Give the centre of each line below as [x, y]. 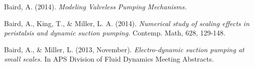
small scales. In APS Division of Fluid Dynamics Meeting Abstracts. [109, 59]
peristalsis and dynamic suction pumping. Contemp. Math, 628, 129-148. [115, 33]
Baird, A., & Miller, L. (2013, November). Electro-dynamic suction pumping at [124, 49]
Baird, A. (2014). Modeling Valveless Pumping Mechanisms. [95, 6]
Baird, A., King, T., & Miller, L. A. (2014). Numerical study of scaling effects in [127, 23]
